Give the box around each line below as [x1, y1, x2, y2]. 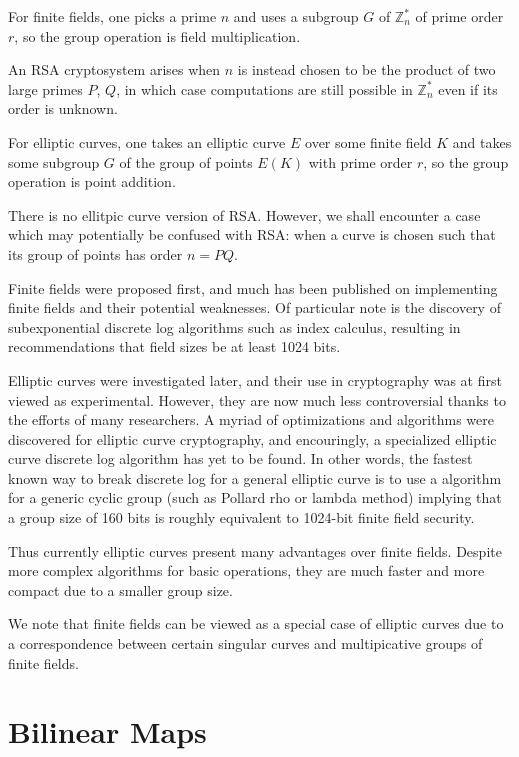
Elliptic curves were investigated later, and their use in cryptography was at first [8, 369, 502, 390]
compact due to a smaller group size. [8, 579, 233, 600]
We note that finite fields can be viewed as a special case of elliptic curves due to [8, 613, 504, 634]
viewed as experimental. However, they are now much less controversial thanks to [8, 389, 506, 410]
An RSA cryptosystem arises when [8, 59, 221, 80]
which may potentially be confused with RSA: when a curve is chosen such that [8, 224, 496, 245]
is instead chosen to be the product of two [237, 59, 496, 80]
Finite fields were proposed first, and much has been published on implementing [8, 277, 498, 298]
